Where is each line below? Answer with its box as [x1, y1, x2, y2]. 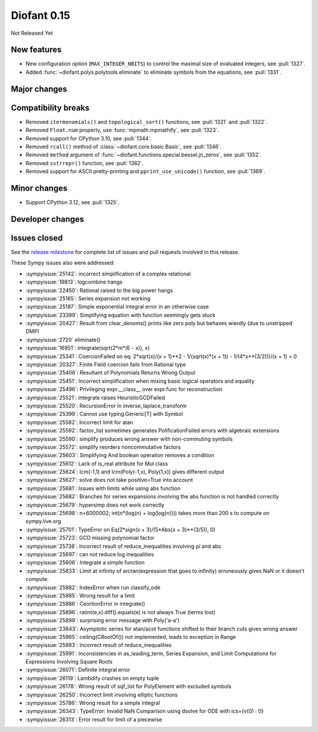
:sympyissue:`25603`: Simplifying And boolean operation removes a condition [25, 452, 214, 459]
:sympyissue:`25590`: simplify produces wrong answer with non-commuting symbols [25, 435, 233, 442]
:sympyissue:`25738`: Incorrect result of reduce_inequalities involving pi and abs [25, 543, 221, 550]
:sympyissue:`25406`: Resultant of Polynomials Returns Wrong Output [25, 369, 196, 376]
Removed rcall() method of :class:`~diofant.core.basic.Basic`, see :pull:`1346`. [25, 143, 222, 150]
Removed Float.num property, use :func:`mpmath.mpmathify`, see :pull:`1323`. [25, 127, 219, 134]
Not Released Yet [11, 29, 53, 37]
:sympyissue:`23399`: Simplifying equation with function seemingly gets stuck [25, 311, 216, 319]
